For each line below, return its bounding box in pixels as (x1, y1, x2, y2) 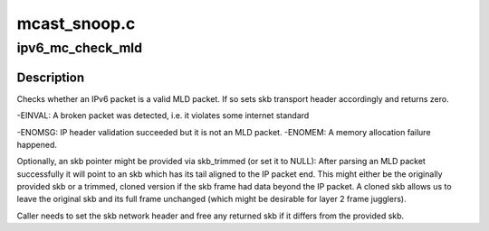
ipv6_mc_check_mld (16, 40, 143, 56)
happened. (16, 139, 58, 150)
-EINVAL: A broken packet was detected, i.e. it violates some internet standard (16, 110, 310, 121)
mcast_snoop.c (16, 14, 136, 33)
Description (16, 69, 85, 85)
